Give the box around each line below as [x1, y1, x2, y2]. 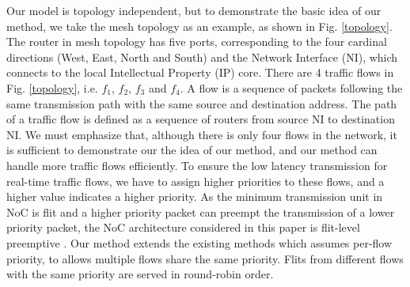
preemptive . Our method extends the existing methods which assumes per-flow [6, 234, 393, 251]
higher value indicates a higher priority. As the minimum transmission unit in [6, 188, 383, 205]
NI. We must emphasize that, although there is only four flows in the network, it [6, 126, 397, 142]
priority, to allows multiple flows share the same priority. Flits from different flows [6, 250, 404, 266]
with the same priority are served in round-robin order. [6, 266, 274, 282]
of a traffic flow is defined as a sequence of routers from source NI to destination [6, 111, 395, 127]
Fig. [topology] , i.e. [6, 79, 98, 96]
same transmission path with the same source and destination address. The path [6, 95, 397, 111]
